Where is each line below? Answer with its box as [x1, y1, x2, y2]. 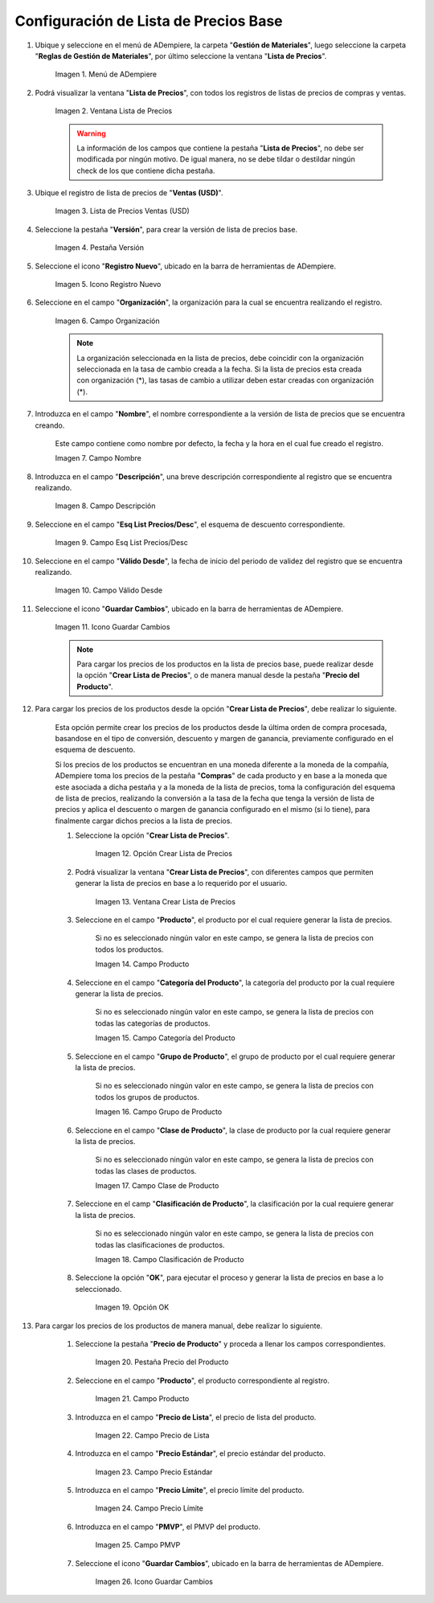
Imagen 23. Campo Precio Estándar [95, 1467, 213, 1477]
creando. [35, 420, 65, 430]
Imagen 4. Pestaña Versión [55, 243, 145, 252]
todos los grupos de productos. [95, 1092, 200, 1101]
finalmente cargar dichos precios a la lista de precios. [55, 816, 233, 826]
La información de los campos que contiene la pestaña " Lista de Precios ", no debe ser [76, 143, 365, 153]
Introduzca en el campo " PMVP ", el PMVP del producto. [75, 1522, 261, 1531]
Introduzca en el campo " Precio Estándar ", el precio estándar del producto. [75, 1449, 325, 1458]
